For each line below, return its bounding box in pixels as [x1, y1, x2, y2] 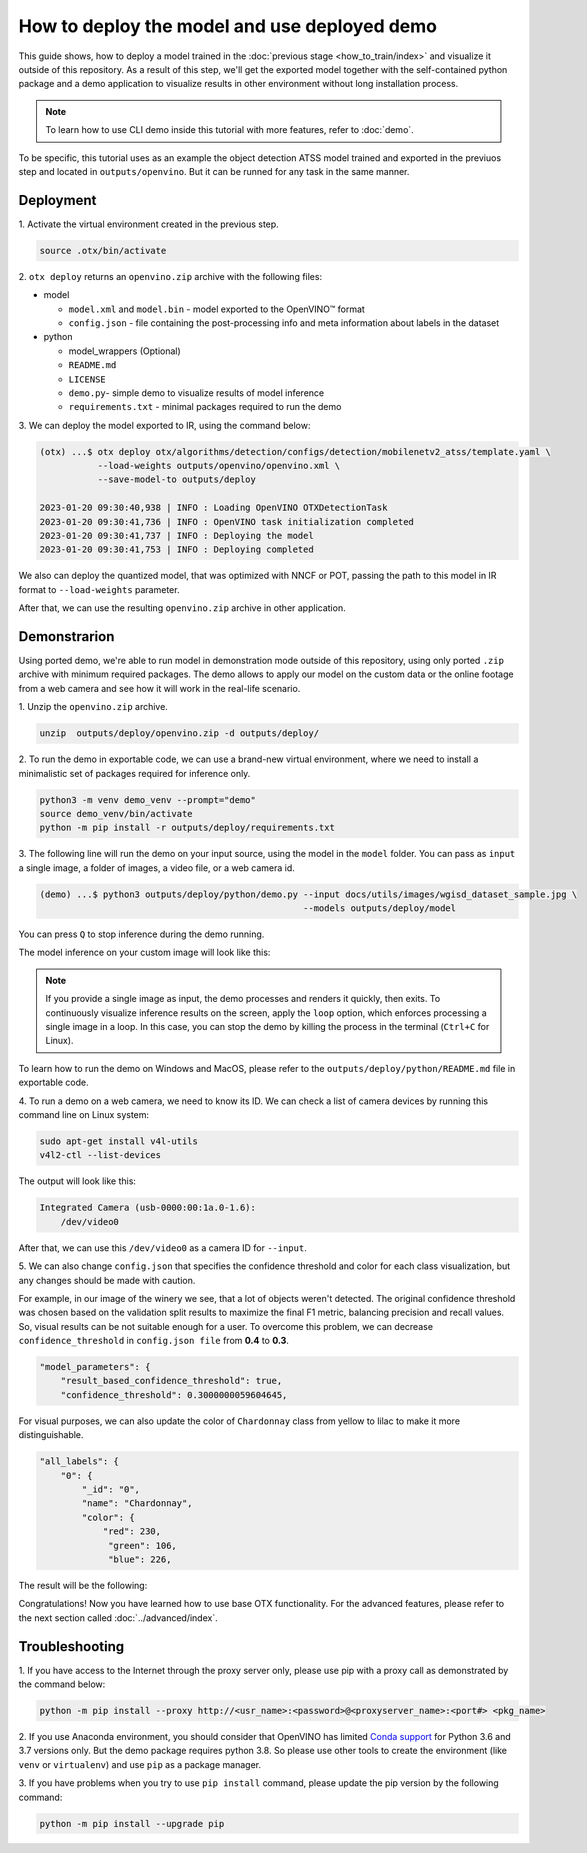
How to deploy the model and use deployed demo [18, 15, 437, 37]
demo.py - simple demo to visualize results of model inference [68, 386, 325, 399]
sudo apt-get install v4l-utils [39, 1135, 199, 1147]
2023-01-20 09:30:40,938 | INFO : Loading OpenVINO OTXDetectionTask [39, 502, 388, 514]
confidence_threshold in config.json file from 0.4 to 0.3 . [18, 1335, 290, 1347]
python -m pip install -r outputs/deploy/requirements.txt [39, 822, 335, 834]
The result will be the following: [18, 1579, 148, 1591]
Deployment [18, 191, 97, 209]
